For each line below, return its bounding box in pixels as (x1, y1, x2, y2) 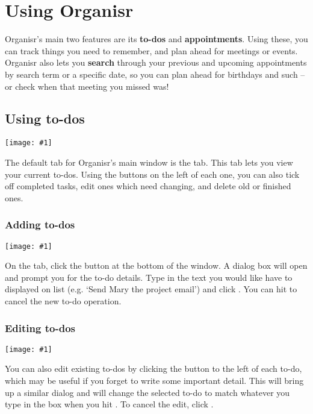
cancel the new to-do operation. (5, 294, 122, 307)
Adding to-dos (5, 217, 75, 232)
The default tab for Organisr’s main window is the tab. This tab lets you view (5, 155, 293, 168)
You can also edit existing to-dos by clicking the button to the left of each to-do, (5, 362, 302, 375)
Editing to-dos (5, 320, 75, 335)
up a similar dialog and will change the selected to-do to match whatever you (5, 386, 290, 398)
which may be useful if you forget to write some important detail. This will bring (5, 374, 304, 387)
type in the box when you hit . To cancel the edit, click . (5, 398, 214, 410)
